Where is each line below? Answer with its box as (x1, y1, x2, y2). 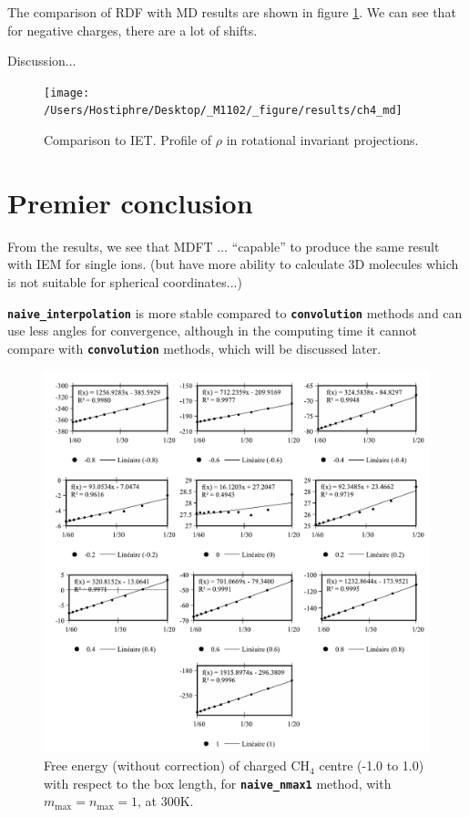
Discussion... (7, 51, 76, 70)
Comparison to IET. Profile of (44, 130, 212, 150)
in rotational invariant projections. (226, 130, 419, 150)
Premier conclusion (7, 183, 253, 221)
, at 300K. (138, 791, 194, 811)
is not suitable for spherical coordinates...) (7, 273, 242, 291)
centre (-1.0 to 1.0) (319, 756, 424, 775)
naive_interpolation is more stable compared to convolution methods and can (7, 303, 463, 322)
